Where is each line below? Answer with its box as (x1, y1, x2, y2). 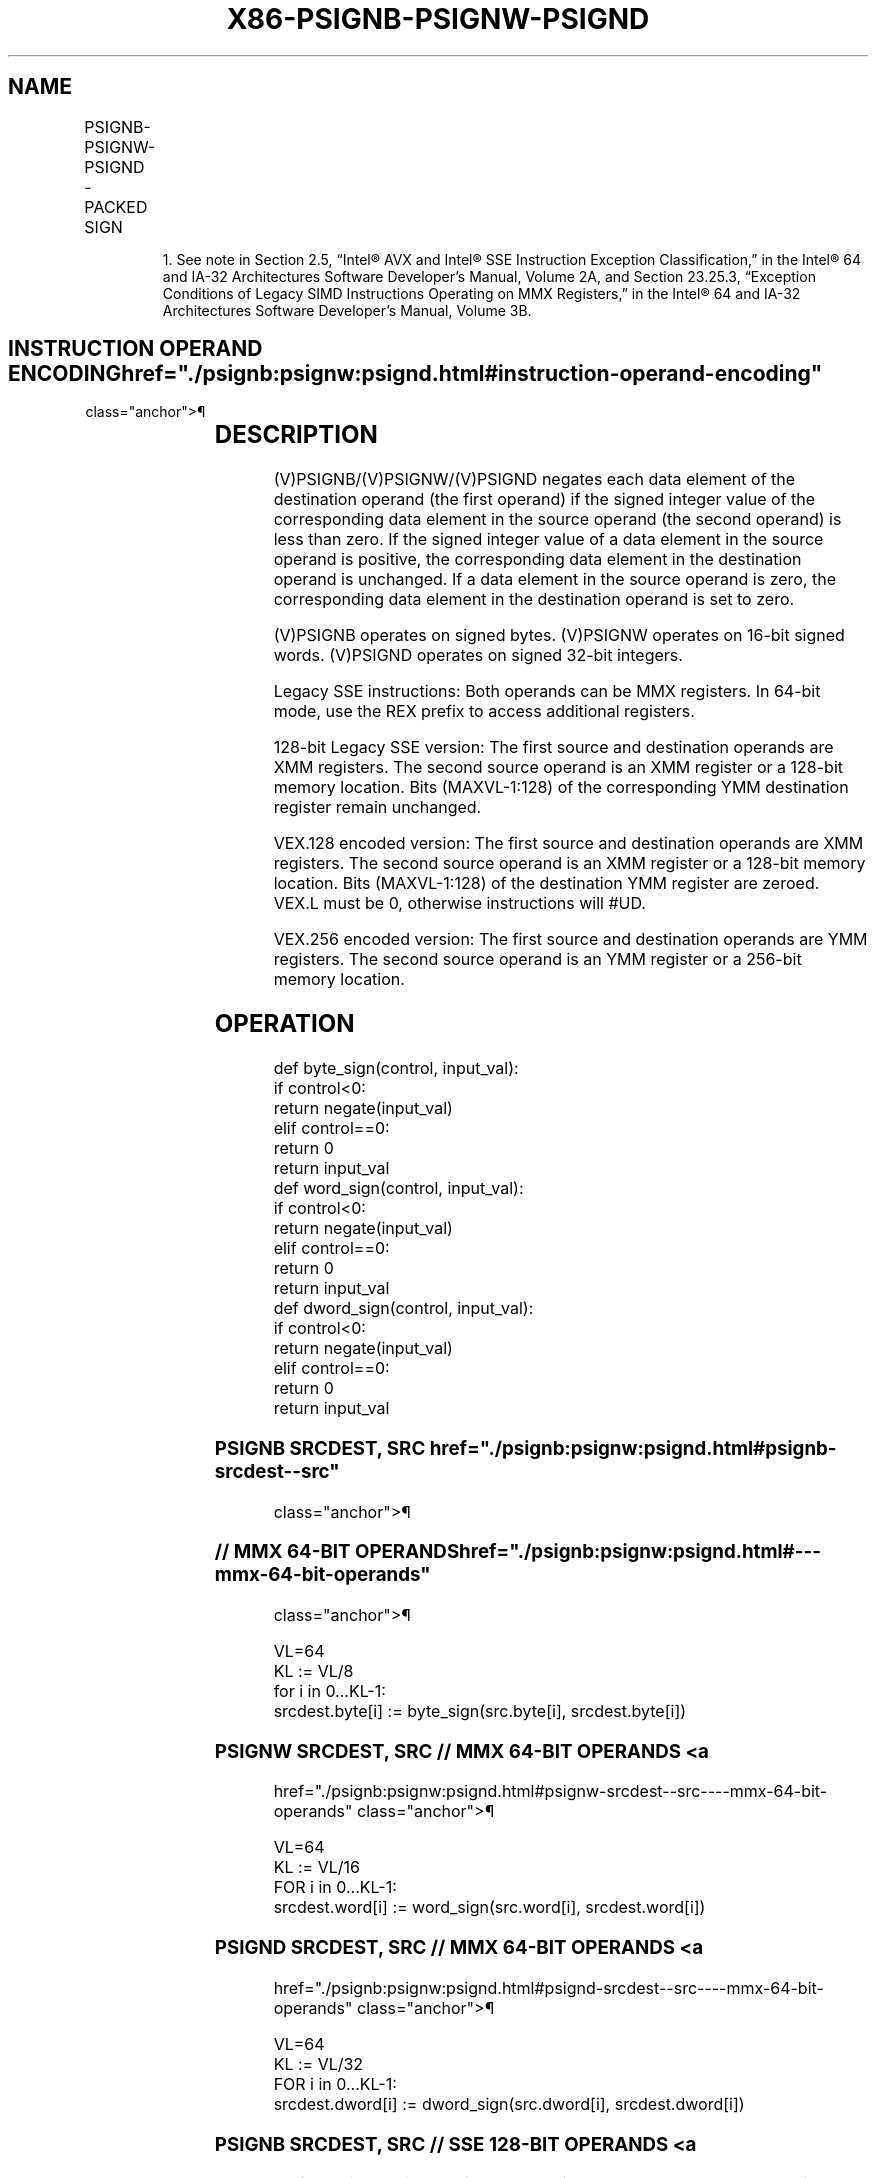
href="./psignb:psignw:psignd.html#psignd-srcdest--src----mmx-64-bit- (273, 1977, 824, 1998)
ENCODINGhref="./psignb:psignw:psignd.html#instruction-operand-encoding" (8, 361, 823, 387)
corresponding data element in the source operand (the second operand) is (273, 509, 842, 530)
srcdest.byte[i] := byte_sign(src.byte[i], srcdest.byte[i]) (273, 1701, 687, 1722)
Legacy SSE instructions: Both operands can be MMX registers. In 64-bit (273, 681, 821, 702)
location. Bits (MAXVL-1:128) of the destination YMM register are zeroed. (273, 873, 820, 894)
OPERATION (214, 1009, 355, 1039)
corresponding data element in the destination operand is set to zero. (273, 589, 795, 610)
